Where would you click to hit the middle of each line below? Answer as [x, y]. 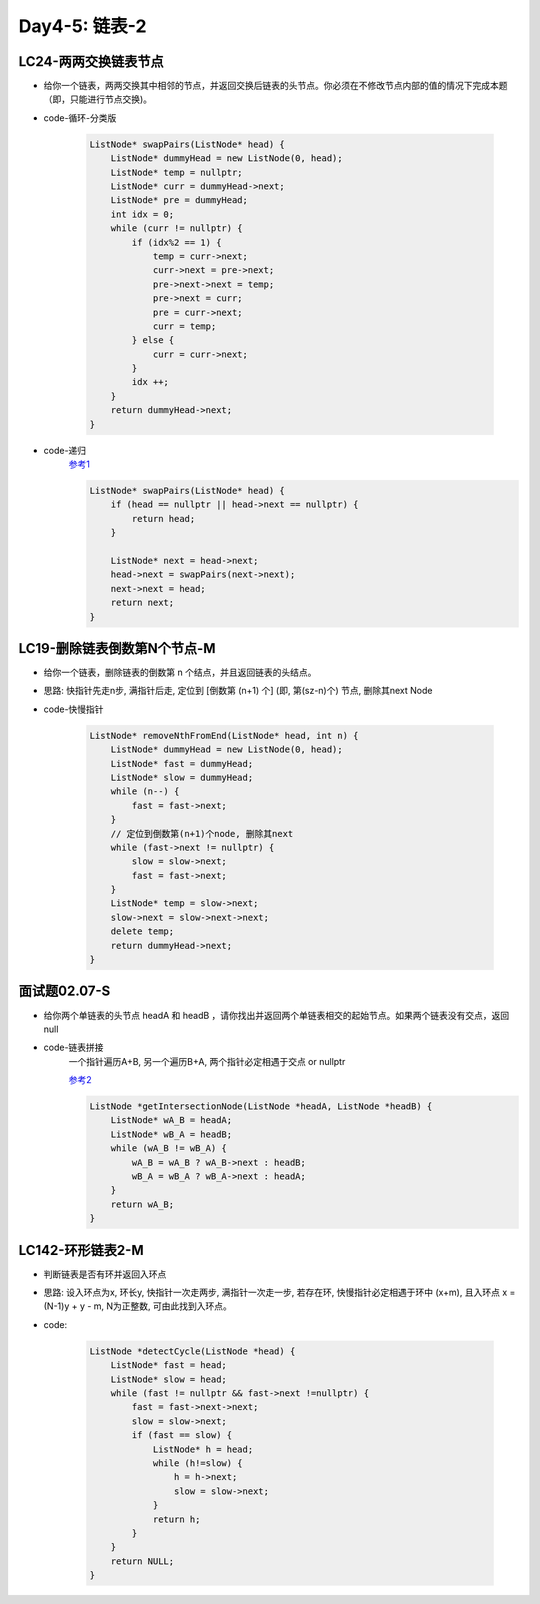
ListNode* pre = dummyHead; [179, 200]
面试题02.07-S [64, 991]
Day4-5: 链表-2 [82, 26]
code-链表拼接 [73, 1047]
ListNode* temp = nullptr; [177, 172]
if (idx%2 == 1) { [176, 242]
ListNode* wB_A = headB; [171, 1134]
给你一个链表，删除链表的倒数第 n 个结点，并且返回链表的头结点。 [180, 672]
